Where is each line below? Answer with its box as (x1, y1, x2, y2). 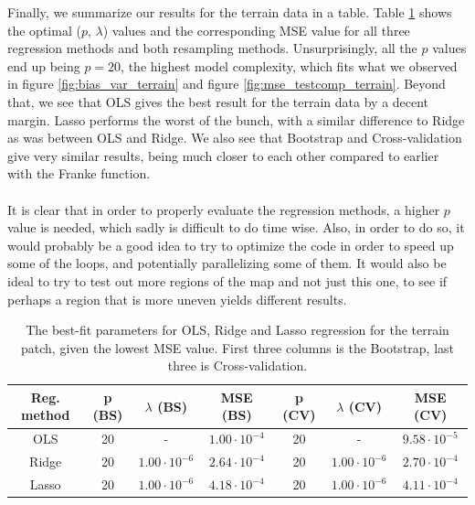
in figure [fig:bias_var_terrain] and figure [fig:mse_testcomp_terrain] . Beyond (7, 74, 446, 93)
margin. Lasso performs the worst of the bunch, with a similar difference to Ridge (7, 110, 465, 129)
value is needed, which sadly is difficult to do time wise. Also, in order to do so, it (7, 218, 465, 237)
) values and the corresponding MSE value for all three (102, 20, 410, 39)
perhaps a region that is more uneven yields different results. (7, 289, 347, 308)
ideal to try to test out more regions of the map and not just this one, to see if (7, 271, 448, 290)
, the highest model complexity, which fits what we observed (121, 56, 458, 75)
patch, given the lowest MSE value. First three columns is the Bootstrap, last (20, 338, 455, 357)
